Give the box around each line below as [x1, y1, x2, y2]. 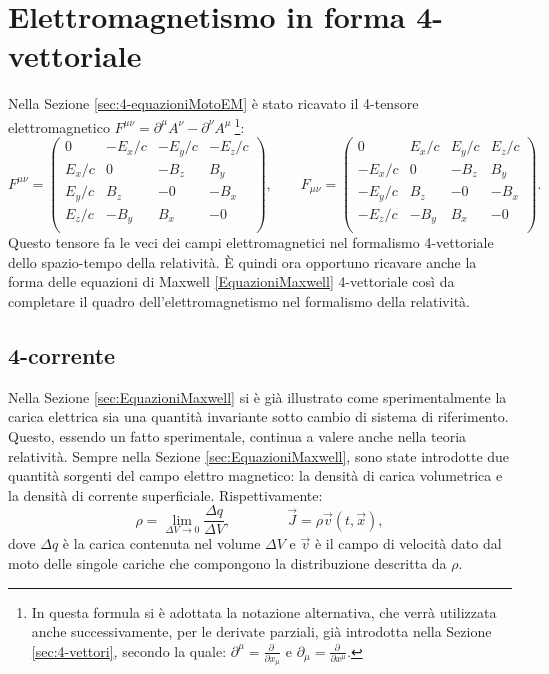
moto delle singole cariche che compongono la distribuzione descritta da [8, 552, 447, 573]
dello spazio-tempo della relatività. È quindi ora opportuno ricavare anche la [8, 251, 477, 272]
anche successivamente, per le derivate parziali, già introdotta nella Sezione [31, 621, 492, 642]
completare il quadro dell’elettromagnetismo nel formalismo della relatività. [8, 290, 470, 311]
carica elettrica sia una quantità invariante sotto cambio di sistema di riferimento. [8, 406, 509, 427]
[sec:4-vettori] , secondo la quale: [31, 640, 227, 661]
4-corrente [8, 339, 116, 370]
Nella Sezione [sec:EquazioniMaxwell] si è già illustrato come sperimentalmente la [8, 386, 507, 407]
